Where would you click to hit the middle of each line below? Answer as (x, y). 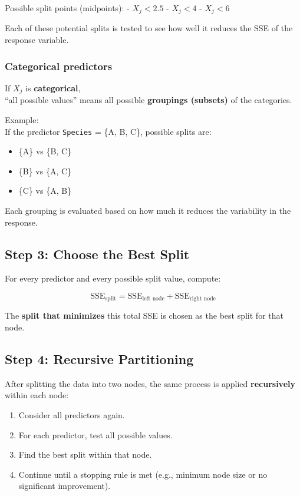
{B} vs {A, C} (45, 171)
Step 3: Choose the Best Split (97, 254)
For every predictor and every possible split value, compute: (113, 278)
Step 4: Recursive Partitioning (99, 358)
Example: (22, 119)
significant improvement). (65, 486)
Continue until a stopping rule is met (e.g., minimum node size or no (143, 474)
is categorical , (53, 87)
